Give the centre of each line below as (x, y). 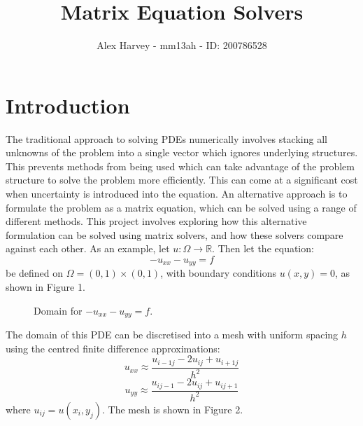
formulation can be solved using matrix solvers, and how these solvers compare (175, 234)
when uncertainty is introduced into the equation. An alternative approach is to (177, 194)
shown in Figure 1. (45, 287)
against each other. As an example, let (88, 248)
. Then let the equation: (263, 248)
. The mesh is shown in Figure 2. (172, 409)
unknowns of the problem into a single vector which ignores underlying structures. (182, 152)
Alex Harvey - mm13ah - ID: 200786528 (182, 45)
